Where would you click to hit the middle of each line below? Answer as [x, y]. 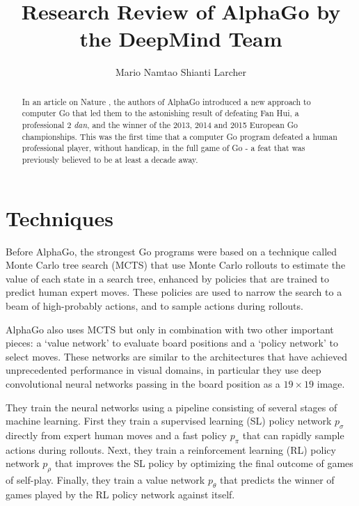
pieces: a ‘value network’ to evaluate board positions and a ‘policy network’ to [172, 343]
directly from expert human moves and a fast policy [116, 435]
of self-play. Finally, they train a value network [105, 480]
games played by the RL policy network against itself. [120, 494]
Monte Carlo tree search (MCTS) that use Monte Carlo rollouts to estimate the [176, 265]
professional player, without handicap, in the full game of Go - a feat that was [163, 148]
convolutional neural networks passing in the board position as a [143, 383]
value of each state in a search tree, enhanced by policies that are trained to [168, 278]
